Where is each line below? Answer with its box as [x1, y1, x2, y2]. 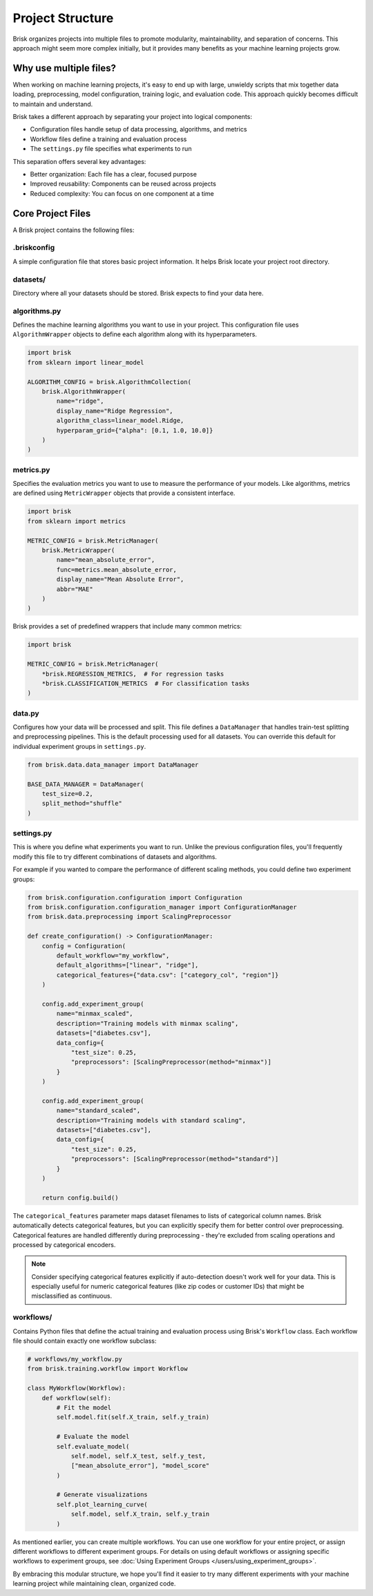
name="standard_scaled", [56, 1107, 141, 1114]
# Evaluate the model [56, 1433, 130, 1441]
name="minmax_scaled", [56, 1010, 134, 1017]
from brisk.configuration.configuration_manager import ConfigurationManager [27, 903, 297, 912]
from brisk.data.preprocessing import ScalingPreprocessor [27, 913, 231, 921]
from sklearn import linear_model [27, 359, 144, 366]
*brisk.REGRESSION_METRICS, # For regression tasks [41, 670, 224, 678]
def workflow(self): [41, 1394, 112, 1402]
